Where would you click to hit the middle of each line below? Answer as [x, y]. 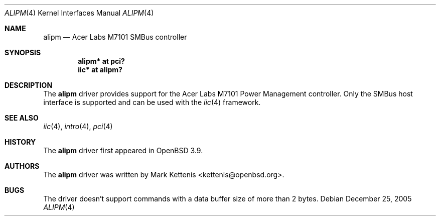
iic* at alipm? [100, 70]
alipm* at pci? [101, 61]
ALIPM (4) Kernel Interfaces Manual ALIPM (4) [79, 13]
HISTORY [20, 142]
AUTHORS [22, 166]
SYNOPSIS [23, 52]
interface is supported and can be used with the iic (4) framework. [152, 102]
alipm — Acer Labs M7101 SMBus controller [115, 37]
